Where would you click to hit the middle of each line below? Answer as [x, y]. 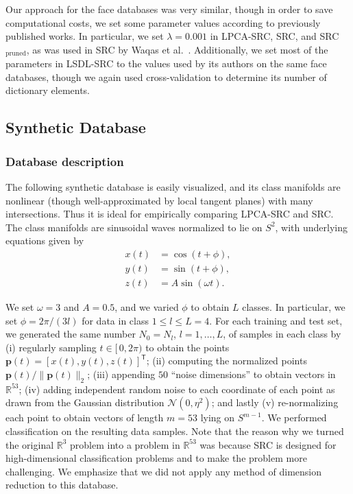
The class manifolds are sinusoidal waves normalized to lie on [134, 227]
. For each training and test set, [276, 320]
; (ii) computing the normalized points [227, 361]
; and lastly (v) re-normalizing [275, 402]
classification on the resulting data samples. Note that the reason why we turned [175, 431]
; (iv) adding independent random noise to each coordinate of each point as [177, 389]
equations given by [45, 240]
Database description [65, 161]
